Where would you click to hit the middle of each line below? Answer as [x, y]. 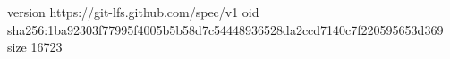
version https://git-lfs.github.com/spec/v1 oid [133, 12]
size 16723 [35, 47]
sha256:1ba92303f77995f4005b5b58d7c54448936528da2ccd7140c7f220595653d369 [225, 29]
